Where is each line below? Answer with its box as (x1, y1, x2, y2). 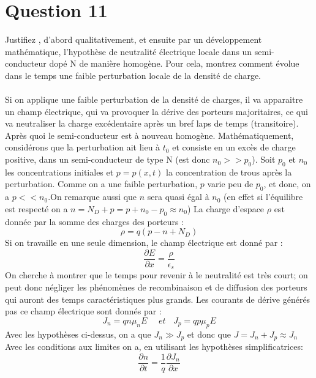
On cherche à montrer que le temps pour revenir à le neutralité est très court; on (5, 269, 308, 281)
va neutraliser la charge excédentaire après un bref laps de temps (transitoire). (5, 117, 299, 130)
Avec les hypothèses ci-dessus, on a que (5, 327, 151, 340)
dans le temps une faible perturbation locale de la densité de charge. (5, 69, 261, 81)
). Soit (252, 153, 276, 166)
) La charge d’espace (187, 202, 265, 215)
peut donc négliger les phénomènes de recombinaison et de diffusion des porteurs (5, 280, 307, 293)
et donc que (187, 327, 231, 340)
